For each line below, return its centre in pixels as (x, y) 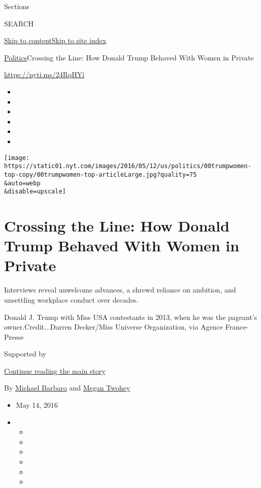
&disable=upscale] (35, 192)
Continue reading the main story (55, 370)
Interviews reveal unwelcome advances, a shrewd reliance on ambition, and (120, 290)
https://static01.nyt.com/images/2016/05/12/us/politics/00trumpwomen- (128, 166)
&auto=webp (22, 183)
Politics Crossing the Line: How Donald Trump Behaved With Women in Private (129, 57)
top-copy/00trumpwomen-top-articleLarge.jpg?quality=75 (101, 174)
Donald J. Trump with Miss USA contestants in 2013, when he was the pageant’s (131, 317)
